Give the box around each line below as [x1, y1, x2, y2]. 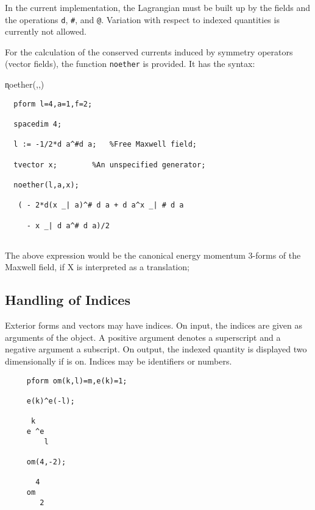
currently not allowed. [5, 25, 87, 38]
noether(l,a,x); [13, 180, 79, 189]
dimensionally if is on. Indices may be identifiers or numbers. [5, 355, 232, 368]
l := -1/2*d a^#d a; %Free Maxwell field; [13, 140, 197, 149]
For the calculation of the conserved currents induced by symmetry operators [5, 45, 293, 58]
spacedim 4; [13, 120, 62, 128]
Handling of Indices [5, 290, 130, 309]
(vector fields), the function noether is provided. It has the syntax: [5, 57, 255, 70]
